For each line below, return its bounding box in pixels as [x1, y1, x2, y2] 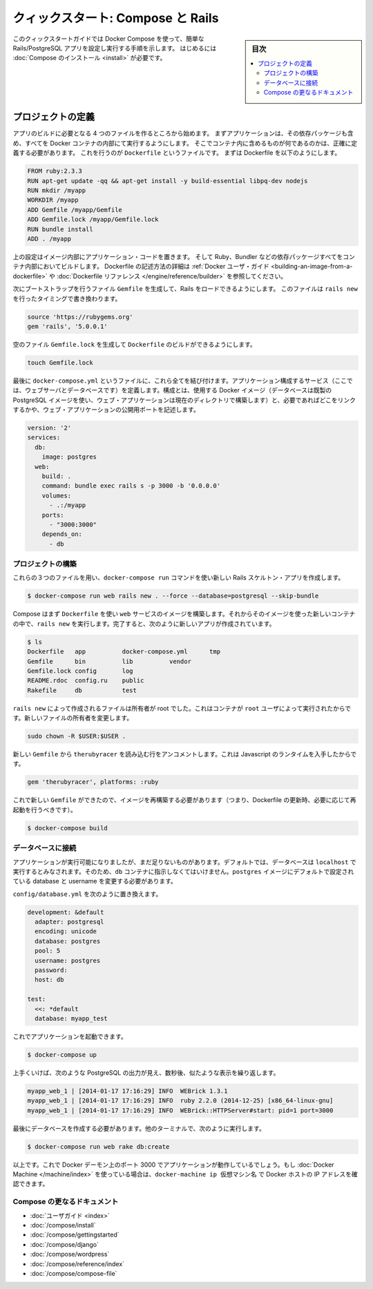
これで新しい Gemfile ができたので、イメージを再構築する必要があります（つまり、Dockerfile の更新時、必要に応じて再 [12, 796, 356, 804]
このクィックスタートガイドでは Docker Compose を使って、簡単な [12, 35, 204, 43]
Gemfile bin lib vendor [27, 657, 191, 665]
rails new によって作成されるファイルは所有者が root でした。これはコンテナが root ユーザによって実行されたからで [12, 704, 352, 712]
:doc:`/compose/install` [30, 1221, 96, 1229]
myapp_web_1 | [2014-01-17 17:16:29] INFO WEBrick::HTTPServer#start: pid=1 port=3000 [27, 1106, 334, 1114]
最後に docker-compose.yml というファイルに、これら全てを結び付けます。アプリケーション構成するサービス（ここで [12, 376, 353, 385]
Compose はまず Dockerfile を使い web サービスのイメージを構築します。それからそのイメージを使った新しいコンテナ [12, 610, 356, 618]
